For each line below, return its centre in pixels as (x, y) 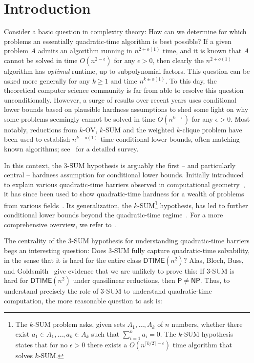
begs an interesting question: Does (55, 250)
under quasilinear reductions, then (124, 280)
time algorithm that (202, 344)
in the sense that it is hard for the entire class (73, 260)
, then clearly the (178, 60)
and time (124, 80)
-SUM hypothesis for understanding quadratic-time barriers (160, 241)
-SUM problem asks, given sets (79, 324)
